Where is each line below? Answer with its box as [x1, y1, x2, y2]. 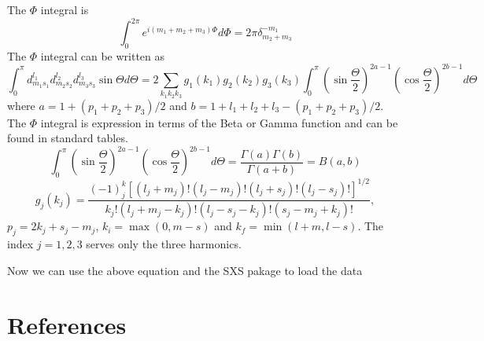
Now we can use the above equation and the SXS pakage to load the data [7, 262, 363, 278]
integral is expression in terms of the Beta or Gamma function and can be [40, 114, 398, 130]
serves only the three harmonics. [86, 236, 242, 252]
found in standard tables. [7, 130, 128, 146]
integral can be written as [40, 47, 165, 64]
